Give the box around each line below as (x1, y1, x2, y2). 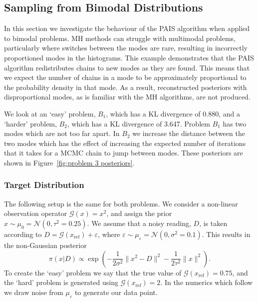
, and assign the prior (106, 208, 172, 218)
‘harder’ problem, (4, 118, 57, 128)
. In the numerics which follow (160, 277, 253, 287)
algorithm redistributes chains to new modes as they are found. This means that (4, 62, 250, 72)
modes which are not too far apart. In (4, 128, 120, 138)
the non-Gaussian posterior (4, 239, 87, 250)
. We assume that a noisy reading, (87, 217, 191, 228)
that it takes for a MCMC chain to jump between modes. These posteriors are (4, 147, 243, 158)
